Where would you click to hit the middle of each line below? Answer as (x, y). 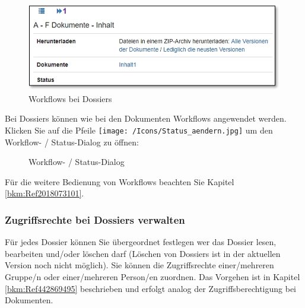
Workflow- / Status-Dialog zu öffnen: (72, 142)
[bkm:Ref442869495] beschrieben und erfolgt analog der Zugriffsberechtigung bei (150, 288)
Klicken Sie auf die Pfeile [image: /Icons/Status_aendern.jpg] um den (139, 130)
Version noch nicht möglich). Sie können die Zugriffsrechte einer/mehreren (139, 265)
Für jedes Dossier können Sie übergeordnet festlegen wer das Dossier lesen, (141, 242)
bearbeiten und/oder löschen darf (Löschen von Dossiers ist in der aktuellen (143, 253)
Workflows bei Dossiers (70, 98)
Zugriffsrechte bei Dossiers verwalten (95, 219)
